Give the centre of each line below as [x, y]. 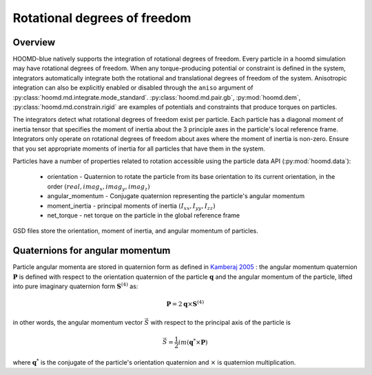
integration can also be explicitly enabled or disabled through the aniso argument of [133, 88]
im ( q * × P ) [193, 342]
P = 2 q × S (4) [185, 304]
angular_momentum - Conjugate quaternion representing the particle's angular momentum [176, 196]
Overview [34, 42]
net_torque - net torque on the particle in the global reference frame [144, 215]
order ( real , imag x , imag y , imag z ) [99, 187]
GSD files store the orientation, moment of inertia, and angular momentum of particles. [135, 231]
